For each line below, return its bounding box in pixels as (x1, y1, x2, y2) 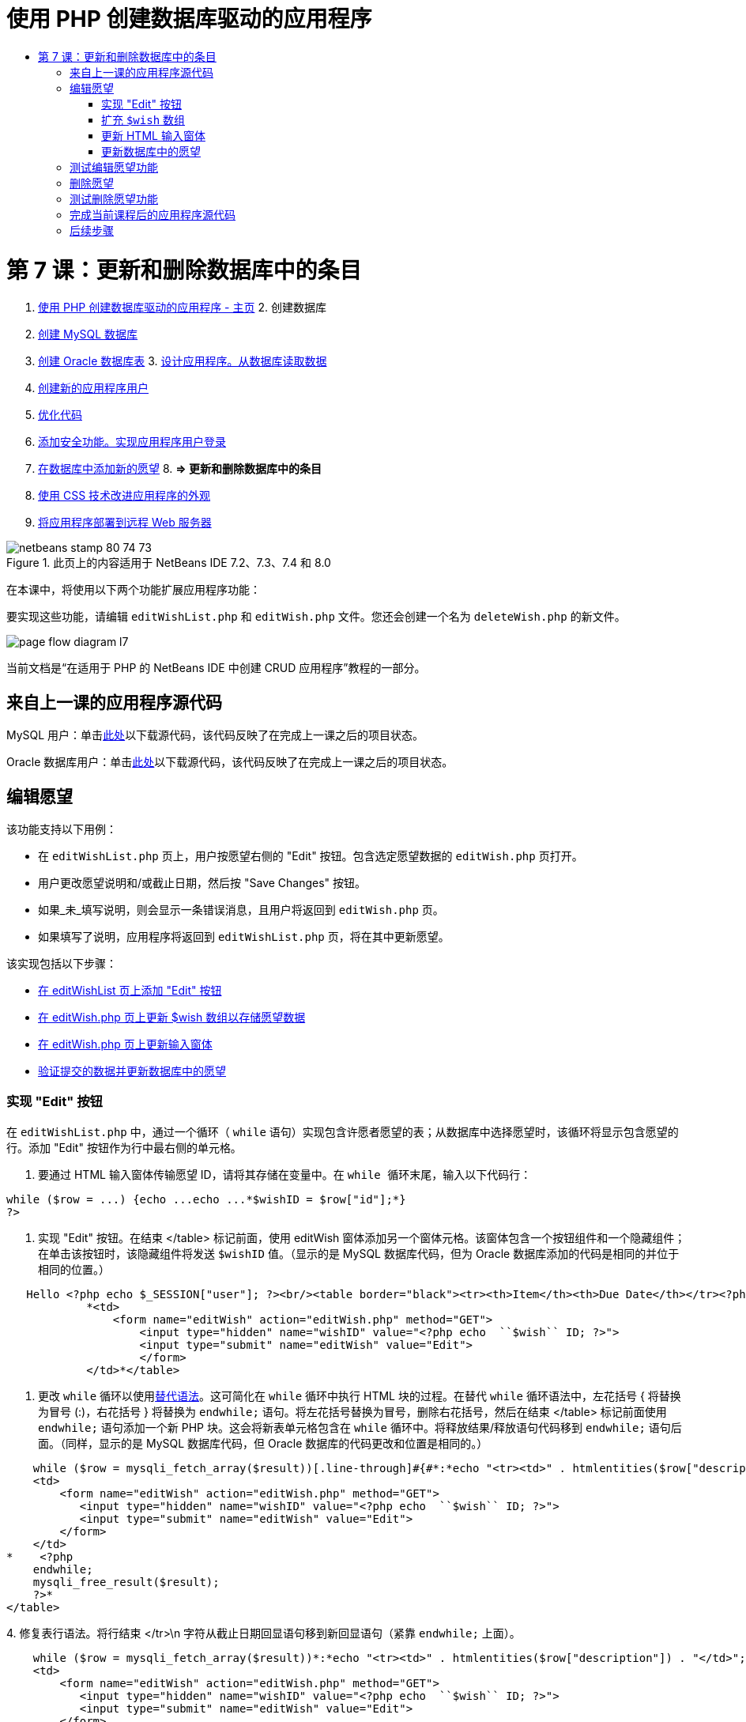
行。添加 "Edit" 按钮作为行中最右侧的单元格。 (6, 1140, 242, 1154)
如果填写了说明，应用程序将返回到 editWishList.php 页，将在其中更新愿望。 (38, 929, 450, 943)
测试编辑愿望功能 (70, 160, 158, 174)
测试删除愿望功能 (70, 191, 158, 206)
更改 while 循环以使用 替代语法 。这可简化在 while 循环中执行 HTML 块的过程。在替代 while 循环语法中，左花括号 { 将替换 (38, 1388, 681, 1403)
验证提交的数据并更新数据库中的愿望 (38, 1063, 226, 1078)
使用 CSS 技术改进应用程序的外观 (38, 489, 211, 503)
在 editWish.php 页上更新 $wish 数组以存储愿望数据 (38, 1010, 306, 1024)
